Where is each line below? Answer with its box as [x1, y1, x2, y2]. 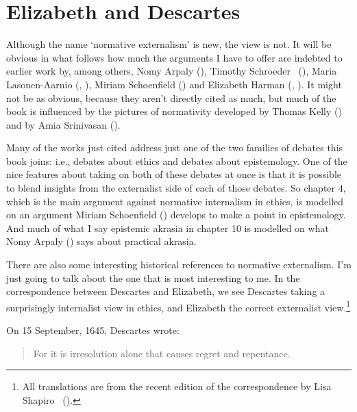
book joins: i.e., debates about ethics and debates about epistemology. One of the [6, 153, 347, 168]
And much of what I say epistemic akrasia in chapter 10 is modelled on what [6, 220, 329, 235]
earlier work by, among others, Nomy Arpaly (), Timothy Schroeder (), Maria [6, 64, 337, 78]
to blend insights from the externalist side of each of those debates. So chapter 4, [6, 181, 346, 195]
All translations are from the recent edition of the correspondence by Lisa [22, 379, 332, 394]
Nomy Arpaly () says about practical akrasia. [6, 234, 197, 248]
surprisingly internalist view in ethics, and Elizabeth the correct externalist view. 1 [6, 298, 351, 314]
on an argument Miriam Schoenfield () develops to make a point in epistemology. [6, 207, 346, 222]
